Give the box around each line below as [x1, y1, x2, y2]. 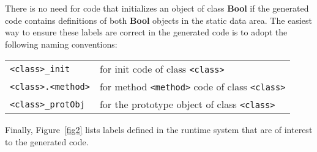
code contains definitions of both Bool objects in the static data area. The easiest [5, 13, 312, 26]
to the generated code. [5, 135, 89, 148]
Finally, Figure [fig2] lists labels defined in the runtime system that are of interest [5, 123, 313, 136]
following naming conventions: [5, 37, 117, 50]
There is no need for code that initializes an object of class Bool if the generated [5, 2, 309, 14]
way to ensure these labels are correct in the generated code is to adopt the [5, 26, 288, 38]
